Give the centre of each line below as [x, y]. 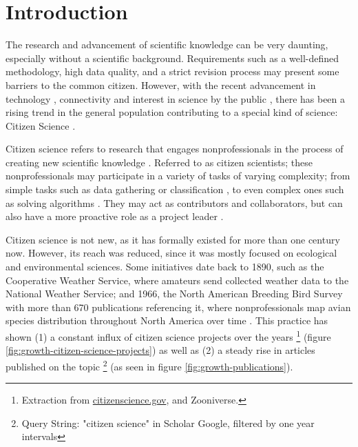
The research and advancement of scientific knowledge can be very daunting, [167, 44]
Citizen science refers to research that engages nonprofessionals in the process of [175, 149]
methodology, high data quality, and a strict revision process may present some [172, 71]
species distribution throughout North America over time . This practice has [167, 320]
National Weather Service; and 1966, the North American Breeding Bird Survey [174, 294]
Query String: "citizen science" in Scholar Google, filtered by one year [168, 423]
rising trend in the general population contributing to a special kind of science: [172, 112]
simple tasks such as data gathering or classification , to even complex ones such [175, 189]
